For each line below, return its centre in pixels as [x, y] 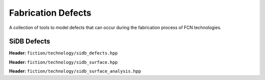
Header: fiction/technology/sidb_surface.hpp [63, 62]
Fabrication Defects [50, 13]
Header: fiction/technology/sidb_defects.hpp [63, 53]
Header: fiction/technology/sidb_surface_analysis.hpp [75, 71]
